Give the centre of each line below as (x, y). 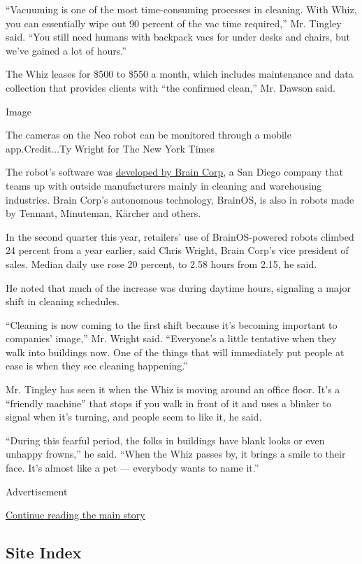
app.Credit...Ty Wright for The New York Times (110, 148)
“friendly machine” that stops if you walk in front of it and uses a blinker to (168, 403)
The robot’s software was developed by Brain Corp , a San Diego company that (174, 172)
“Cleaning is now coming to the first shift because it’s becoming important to (172, 324)
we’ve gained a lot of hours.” (66, 50)
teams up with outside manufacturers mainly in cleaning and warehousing (164, 185)
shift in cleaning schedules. (63, 301)
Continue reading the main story (75, 515)
